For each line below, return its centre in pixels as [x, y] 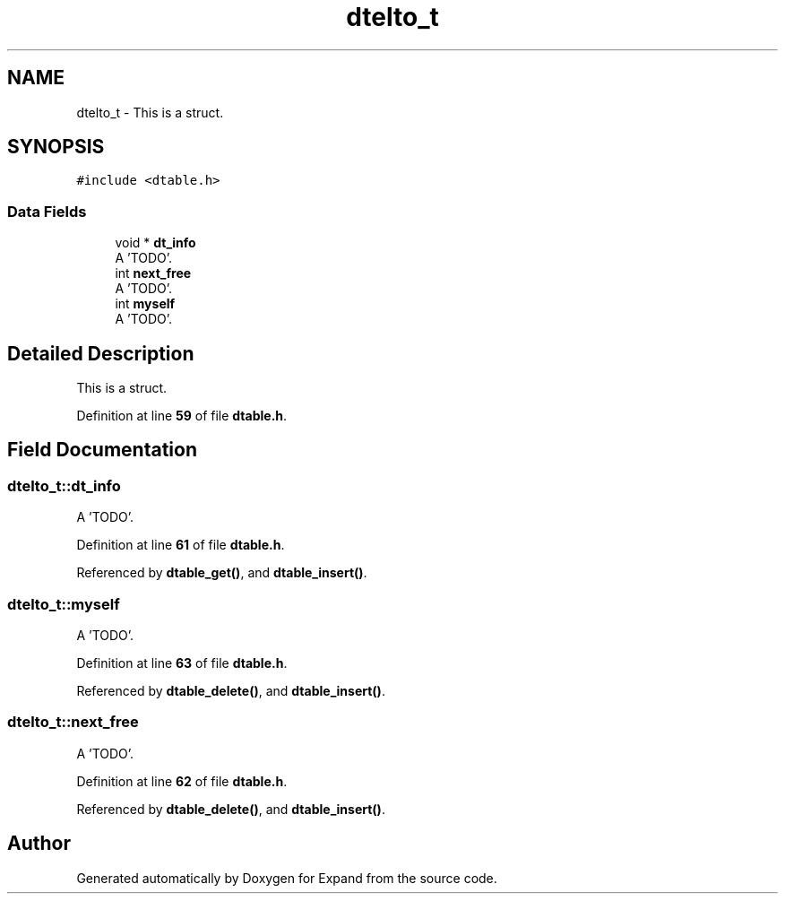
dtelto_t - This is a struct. [150, 112]
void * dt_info [155, 243]
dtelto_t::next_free [73, 722]
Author [39, 844]
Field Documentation [102, 450]
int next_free [153, 273]
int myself [145, 304]
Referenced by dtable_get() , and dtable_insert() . [222, 573]
